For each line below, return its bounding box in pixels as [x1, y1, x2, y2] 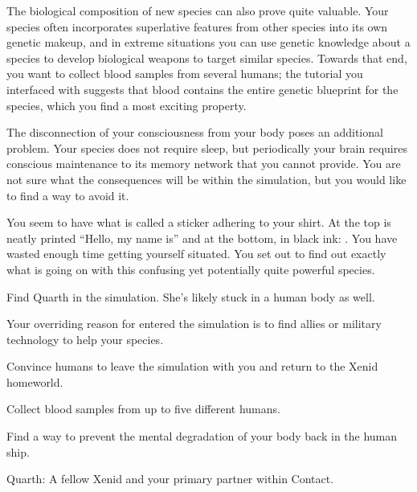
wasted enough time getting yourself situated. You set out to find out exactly [6, 245, 386, 262]
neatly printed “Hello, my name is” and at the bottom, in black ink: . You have [6, 229, 398, 246]
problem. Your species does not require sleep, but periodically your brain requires [6, 139, 407, 156]
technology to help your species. [6, 330, 164, 347]
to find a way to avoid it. [6, 187, 129, 203]
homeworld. [6, 373, 63, 390]
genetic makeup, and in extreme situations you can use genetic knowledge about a [6, 34, 411, 51]
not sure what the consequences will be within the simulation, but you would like [6, 170, 407, 187]
